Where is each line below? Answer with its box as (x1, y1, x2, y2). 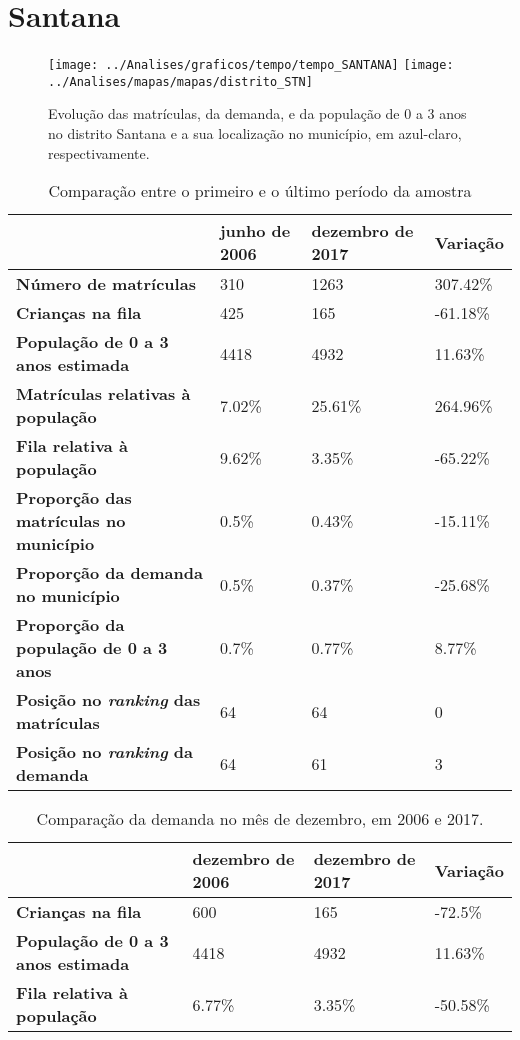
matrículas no (16, 509, 126, 533)
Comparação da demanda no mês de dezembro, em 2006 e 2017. (36, 807, 484, 831)
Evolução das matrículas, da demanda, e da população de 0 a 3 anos (48, 103, 467, 124)
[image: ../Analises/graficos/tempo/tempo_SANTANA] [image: (48, 58, 454, 73)
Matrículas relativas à (16, 382, 191, 406)
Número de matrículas (16, 272, 196, 296)
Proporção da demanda (16, 561, 203, 585)
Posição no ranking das (16, 688, 201, 712)
